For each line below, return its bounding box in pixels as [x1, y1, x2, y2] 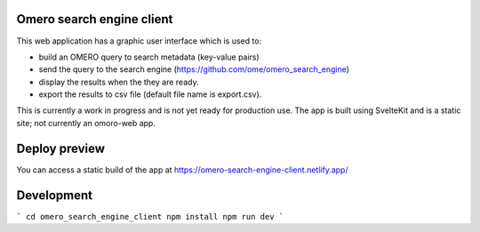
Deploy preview [16, 140, 106, 156]
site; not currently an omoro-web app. [16, 117, 156, 128]
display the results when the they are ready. [38, 76, 199, 87]
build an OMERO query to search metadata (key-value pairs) [38, 52, 260, 62]
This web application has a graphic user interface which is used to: [16, 36, 262, 46]
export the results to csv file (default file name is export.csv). [38, 89, 262, 100]
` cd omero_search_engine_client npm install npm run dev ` [16, 212, 284, 221]
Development [16, 188, 93, 203]
